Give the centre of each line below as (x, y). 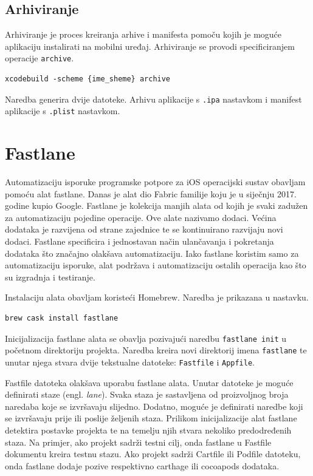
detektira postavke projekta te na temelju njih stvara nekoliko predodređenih (148, 430)
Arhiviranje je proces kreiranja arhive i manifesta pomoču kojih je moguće (143, 34)
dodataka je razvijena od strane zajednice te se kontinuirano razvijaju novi (144, 229)
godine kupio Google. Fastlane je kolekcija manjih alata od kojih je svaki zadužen (156, 206)
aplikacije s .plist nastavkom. (63, 111)
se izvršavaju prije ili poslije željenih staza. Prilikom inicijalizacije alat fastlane (151, 418)
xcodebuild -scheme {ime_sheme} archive (88, 79)
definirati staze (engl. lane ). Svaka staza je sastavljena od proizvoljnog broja (147, 394)
